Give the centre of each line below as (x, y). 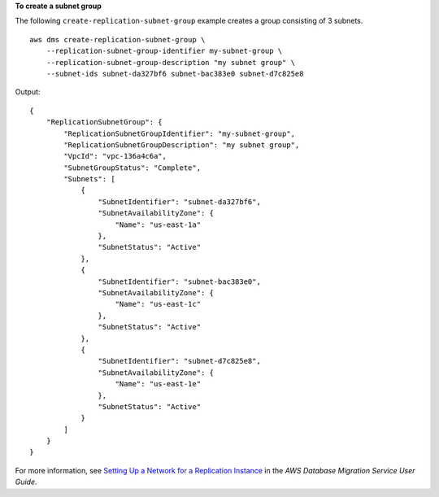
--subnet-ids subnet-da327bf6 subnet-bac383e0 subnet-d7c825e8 (175, 74)
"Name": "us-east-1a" (158, 225)
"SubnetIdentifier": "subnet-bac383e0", (180, 281)
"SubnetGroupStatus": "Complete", (133, 168)
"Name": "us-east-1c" (158, 304)
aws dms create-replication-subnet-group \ (117, 39)
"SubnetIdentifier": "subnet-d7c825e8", (180, 361)
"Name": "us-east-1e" (158, 384)
